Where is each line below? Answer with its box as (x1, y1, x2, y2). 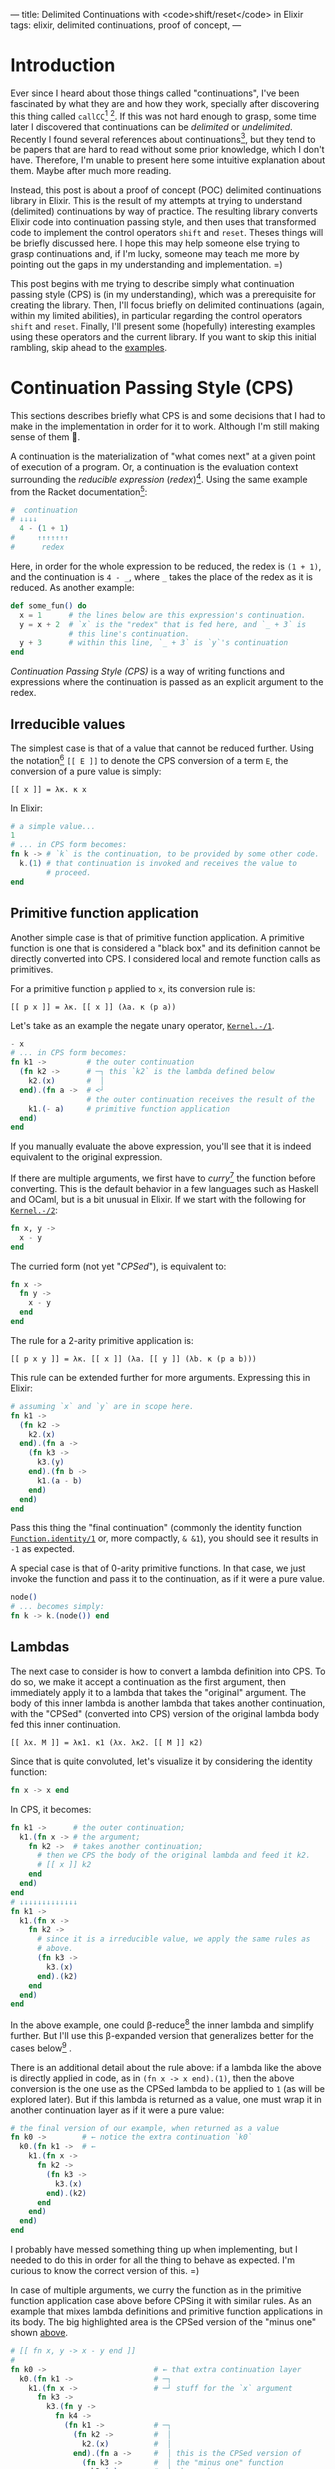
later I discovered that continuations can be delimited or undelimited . (10, 120, 293, 133)
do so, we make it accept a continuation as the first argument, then (10, 1675, 287, 1688)
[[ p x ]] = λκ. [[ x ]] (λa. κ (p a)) (10, 1002, 177, 1012)
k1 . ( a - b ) (36, 1475, 83, 1486)
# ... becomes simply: (10, 1602, 105, 1612)
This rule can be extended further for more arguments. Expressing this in (10, 1371, 311, 1383)
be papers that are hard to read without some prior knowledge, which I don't (10, 144, 325, 156)
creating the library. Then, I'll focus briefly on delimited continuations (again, (10, 299, 325, 311)
